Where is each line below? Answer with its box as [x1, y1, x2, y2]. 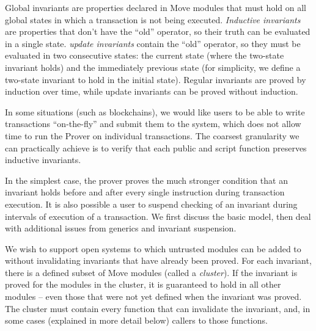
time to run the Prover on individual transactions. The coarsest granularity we [5, 129, 299, 142]
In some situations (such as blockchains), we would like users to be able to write [5, 105, 305, 118]
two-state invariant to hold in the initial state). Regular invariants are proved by [5, 73, 306, 85]
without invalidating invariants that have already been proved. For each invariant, [5, 254, 312, 267]
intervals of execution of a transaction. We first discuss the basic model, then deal [5, 209, 311, 222]
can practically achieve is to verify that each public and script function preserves [5, 141, 307, 154]
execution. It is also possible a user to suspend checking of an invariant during [5, 197, 298, 210]
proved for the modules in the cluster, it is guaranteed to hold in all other [5, 278, 281, 291]
